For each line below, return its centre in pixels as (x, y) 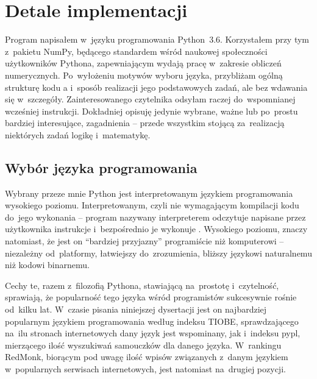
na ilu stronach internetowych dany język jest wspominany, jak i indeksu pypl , (153, 333)
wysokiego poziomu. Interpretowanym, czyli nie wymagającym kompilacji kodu (152, 205)
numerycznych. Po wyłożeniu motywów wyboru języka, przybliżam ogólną (144, 75)
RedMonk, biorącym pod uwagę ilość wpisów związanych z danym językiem (147, 357)
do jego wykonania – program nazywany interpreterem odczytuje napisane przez (155, 217)
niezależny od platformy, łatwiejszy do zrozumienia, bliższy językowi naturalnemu (158, 253)
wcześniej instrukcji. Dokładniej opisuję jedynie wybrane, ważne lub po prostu (151, 111)
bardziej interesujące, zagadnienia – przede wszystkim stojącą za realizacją (145, 123)
